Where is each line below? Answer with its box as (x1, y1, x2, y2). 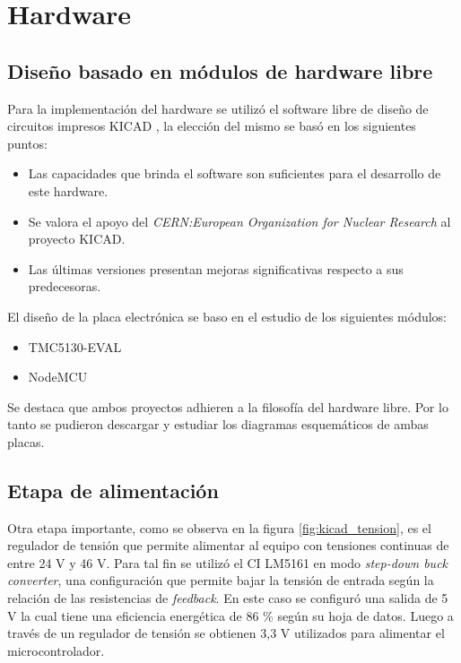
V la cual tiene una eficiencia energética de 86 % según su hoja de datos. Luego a (7, 606, 454, 624)
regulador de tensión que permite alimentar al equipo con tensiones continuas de (7, 536, 449, 555)
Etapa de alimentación (7, 476, 219, 504)
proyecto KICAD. (28, 229, 126, 248)
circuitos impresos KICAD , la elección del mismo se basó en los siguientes (7, 116, 416, 135)
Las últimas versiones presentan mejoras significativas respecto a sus (28, 259, 404, 278)
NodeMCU (28, 367, 88, 386)
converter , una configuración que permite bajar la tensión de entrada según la (7, 571, 434, 590)
